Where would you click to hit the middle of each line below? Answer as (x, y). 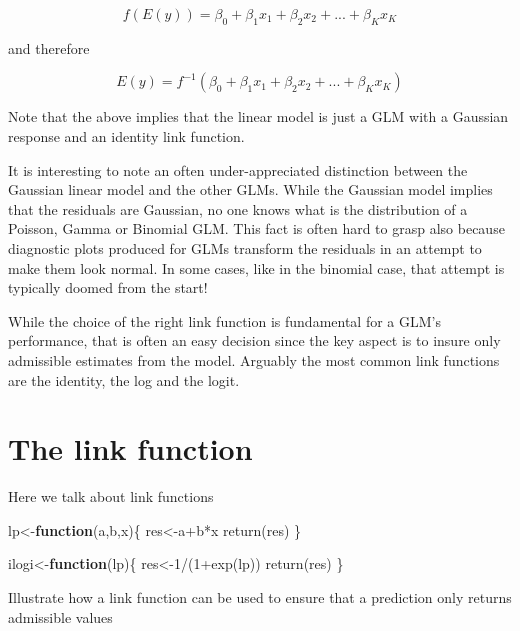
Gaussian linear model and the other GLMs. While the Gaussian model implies (250, 189)
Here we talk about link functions (111, 496)
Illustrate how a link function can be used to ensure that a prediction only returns (260, 597)
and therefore (49, 47)
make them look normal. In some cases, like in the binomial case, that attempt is (256, 267)
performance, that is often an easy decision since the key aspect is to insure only (254, 340)
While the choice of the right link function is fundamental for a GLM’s (225, 320)
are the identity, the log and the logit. (124, 379)
